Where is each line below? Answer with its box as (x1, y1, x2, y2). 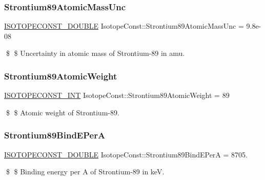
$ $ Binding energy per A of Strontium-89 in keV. (6, 166, 165, 177)
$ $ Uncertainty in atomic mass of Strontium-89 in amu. (6, 48, 185, 58)
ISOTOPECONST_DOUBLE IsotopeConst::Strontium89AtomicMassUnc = (4, 21, 244, 31)
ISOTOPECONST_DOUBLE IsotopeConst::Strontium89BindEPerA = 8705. (4, 149, 248, 159)
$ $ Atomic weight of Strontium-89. (6, 107, 119, 117)
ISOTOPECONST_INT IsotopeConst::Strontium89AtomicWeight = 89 (4, 90, 230, 101)
